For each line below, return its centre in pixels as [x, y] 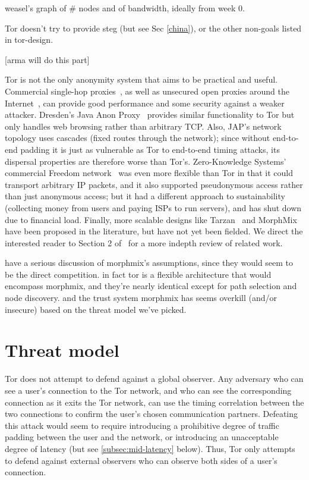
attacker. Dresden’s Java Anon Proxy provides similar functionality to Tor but [150, 114]
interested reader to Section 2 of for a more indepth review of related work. [144, 242]
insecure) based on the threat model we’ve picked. [96, 309]
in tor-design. [29, 40]
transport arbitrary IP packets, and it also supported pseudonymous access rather [154, 184]
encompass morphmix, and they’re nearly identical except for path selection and [151, 286]
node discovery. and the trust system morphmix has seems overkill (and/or [141, 298]
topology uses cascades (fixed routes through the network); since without [138, 138]
